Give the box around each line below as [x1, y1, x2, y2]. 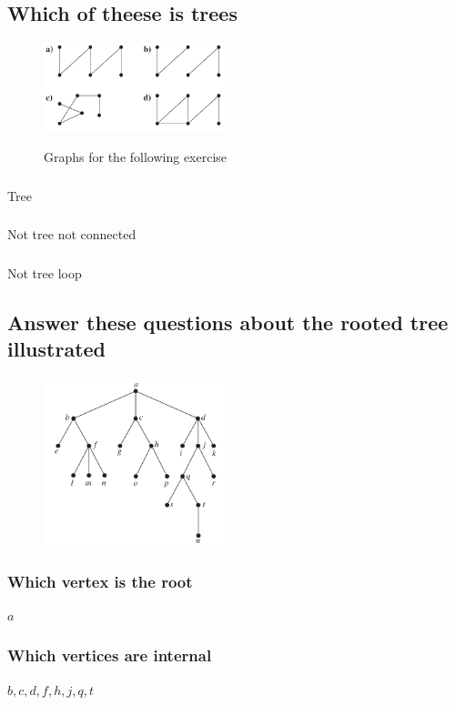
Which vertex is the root [7, 569, 193, 592]
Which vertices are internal [7, 644, 212, 667]
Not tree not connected [7, 225, 136, 244]
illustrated [7, 335, 106, 363]
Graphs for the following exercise [44, 147, 227, 166]
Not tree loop [7, 263, 82, 282]
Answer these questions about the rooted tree [7, 307, 449, 336]
